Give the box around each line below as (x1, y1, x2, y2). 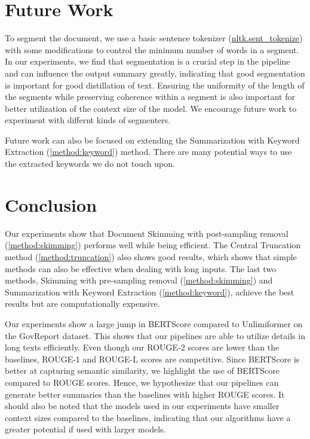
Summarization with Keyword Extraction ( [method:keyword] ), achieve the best (5, 285, 294, 298)
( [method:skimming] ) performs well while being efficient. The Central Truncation (5, 239, 301, 251)
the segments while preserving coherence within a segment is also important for (5, 90, 295, 103)
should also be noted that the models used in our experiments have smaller (5, 400, 280, 412)
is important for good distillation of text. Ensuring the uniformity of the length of (5, 78, 305, 91)
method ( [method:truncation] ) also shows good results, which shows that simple (5, 250, 297, 263)
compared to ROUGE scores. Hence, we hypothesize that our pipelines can (5, 376, 279, 388)
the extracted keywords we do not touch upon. (5, 157, 175, 170)
